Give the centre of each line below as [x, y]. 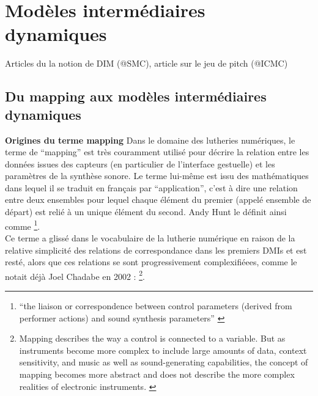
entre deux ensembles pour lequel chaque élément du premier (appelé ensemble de [158, 200]
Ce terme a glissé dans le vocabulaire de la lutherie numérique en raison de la [150, 237]
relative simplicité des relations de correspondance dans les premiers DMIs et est [156, 250]
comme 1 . [23, 225]
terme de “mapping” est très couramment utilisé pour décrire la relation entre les [157, 152]
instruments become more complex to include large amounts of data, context [163, 350]
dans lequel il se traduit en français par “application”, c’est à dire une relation [151, 187]
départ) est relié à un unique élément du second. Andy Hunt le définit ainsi [146, 212]
